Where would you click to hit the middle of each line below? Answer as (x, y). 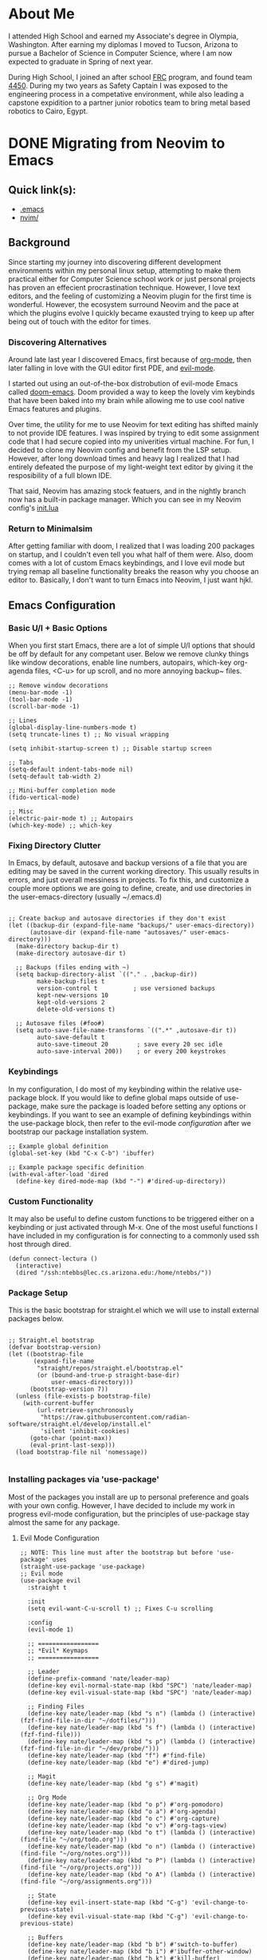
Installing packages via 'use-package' (84, 1479)
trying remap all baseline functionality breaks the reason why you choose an (133, 572)
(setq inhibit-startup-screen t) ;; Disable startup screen (110, 748)
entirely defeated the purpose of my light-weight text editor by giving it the (131, 467)
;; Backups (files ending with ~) (73, 968)
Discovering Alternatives (58, 342)
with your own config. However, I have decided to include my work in (122, 1505)
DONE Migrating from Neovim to (117, 144)
